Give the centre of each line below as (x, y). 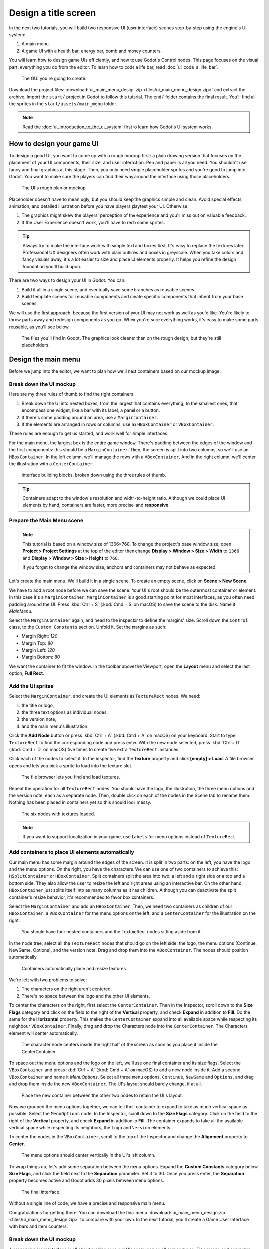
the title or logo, (38, 705)
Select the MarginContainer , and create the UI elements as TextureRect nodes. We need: (105, 696)
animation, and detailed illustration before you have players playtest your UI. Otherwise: (99, 206)
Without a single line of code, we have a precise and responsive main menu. (87, 1203)
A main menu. (36, 44)
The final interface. (41, 1192)
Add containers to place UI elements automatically (71, 852)
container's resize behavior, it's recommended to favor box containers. (82, 897)
